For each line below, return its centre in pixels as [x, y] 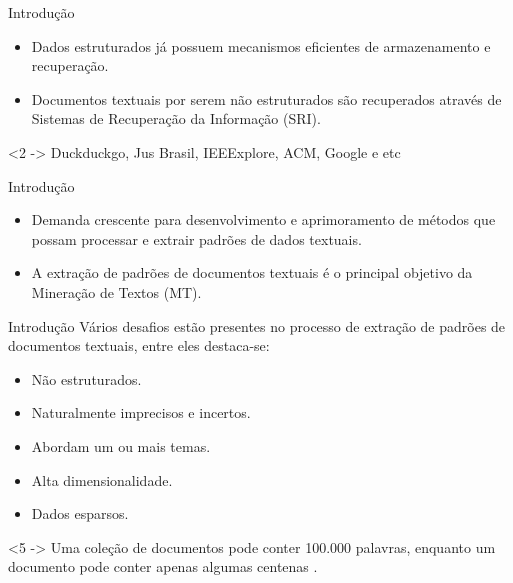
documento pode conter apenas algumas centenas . [163, 566]
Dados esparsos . [80, 513]
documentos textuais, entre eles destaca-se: [139, 345]
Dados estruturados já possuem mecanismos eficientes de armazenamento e [261, 45]
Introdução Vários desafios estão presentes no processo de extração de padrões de [257, 325]
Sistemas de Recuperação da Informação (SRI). [176, 118]
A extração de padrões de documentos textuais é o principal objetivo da [252, 272]
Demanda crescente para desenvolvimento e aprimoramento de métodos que [263, 219]
